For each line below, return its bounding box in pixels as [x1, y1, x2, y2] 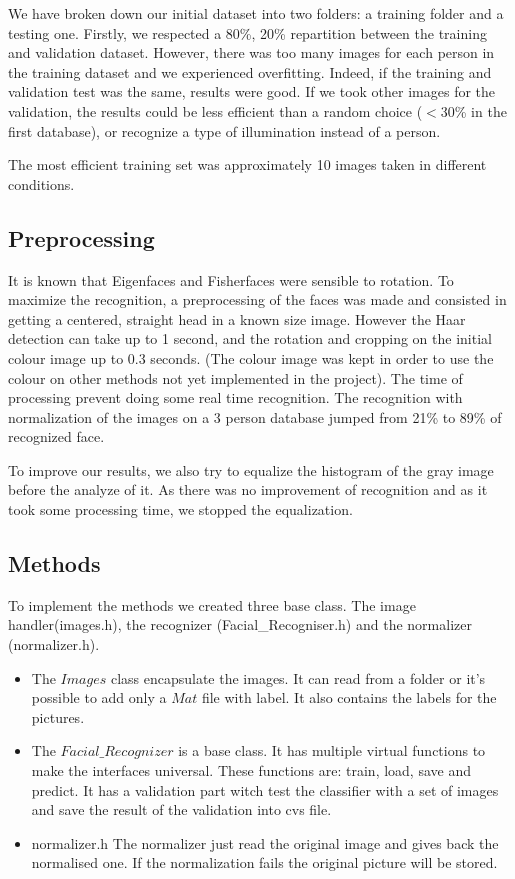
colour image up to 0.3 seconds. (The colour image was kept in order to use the [8, 347, 494, 368]
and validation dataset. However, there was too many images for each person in [8, 42, 495, 63]
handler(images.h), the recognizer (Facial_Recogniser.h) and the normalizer [8, 614, 472, 635]
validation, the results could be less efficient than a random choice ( [8, 100, 423, 121]
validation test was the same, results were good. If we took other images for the [8, 81, 496, 102]
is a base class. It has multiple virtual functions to [178, 740, 486, 761]
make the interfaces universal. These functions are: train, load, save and [31, 760, 471, 781]
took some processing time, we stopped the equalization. [8, 499, 353, 520]
